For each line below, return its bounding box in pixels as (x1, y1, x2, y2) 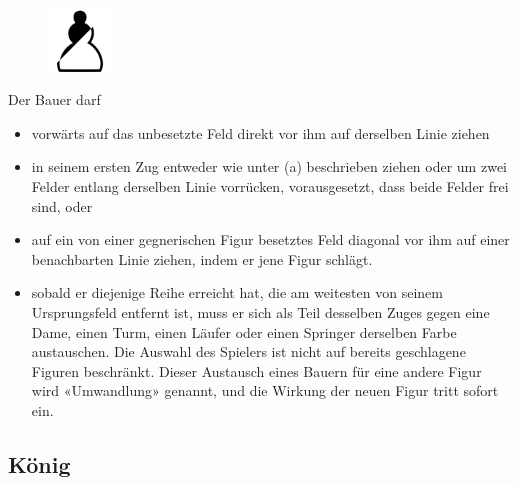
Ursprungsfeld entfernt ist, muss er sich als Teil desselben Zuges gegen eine (31, 301, 490, 322)
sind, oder (31, 195, 93, 216)
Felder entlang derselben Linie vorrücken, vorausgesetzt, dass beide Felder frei (31, 175, 509, 196)
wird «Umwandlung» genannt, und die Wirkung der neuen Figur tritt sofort (31, 380, 499, 401)
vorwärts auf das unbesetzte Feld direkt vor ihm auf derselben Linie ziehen (31, 122, 490, 143)
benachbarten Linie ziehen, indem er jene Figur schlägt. (31, 248, 373, 269)
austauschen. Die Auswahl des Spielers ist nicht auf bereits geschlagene (31, 341, 466, 362)
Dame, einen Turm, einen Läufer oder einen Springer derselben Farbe (31, 321, 457, 342)
